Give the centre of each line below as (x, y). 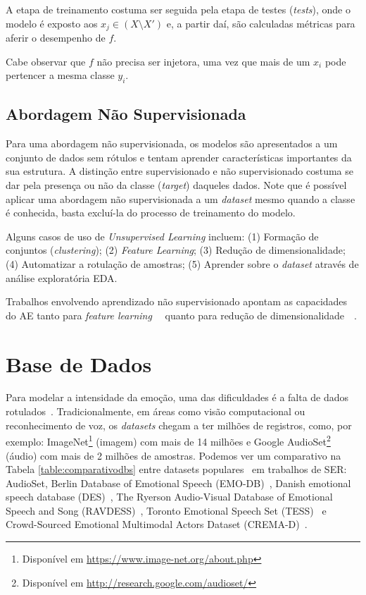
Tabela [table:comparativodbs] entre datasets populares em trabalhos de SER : (176, 469)
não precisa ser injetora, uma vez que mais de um (203, 61)
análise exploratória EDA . (62, 277)
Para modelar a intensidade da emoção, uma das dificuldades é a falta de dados (177, 397)
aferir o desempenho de (56, 38)
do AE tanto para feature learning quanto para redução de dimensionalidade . (181, 315)
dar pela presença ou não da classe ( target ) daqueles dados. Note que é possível (176, 185)
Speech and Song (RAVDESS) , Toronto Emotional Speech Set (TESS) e (166, 510)
